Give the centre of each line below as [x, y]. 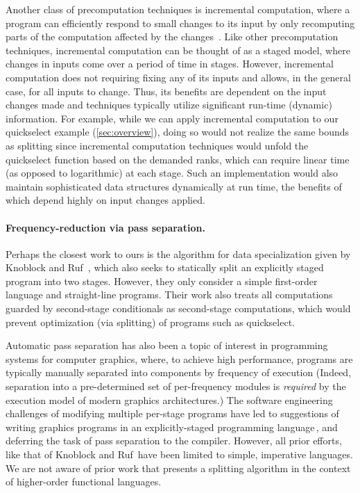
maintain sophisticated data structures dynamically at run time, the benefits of [174, 186]
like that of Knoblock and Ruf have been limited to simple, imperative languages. [179, 454]
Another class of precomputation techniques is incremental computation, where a [178, 9]
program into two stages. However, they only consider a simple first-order [162, 281]
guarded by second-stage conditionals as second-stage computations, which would [178, 308]
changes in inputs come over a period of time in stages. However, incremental [170, 64]
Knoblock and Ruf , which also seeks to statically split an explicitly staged [165, 267]
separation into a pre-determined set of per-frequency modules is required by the [176, 386]
